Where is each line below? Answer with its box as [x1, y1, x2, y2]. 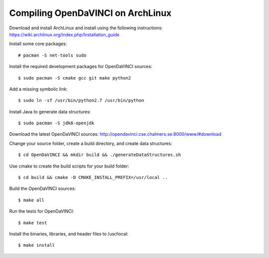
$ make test [18, 220, 47, 226]
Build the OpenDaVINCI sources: [9, 185, 76, 191]
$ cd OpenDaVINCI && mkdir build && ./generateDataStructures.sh [18, 152, 181, 158]
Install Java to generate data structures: [9, 108, 91, 114]
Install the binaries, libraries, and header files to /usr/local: [9, 231, 129, 237]
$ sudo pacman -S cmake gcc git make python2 [18, 75, 132, 81]
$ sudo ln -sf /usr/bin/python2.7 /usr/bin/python [18, 97, 144, 103]
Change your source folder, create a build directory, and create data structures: [9, 140, 172, 146]
